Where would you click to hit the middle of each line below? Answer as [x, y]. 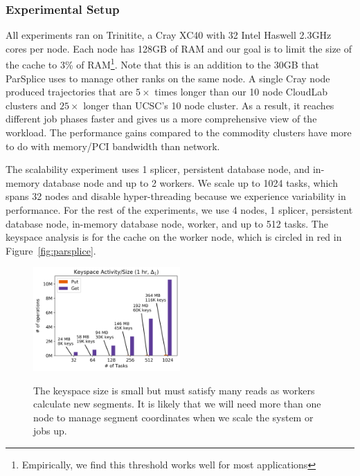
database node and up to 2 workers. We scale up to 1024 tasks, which [190, 182]
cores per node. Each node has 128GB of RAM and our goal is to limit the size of [179, 48]
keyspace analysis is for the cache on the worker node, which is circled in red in [174, 237]
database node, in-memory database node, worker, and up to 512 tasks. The [167, 223]
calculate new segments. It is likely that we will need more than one [177, 404]
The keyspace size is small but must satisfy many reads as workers [174, 390]
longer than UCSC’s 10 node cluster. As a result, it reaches [209, 105]
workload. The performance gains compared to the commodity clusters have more [179, 132]
